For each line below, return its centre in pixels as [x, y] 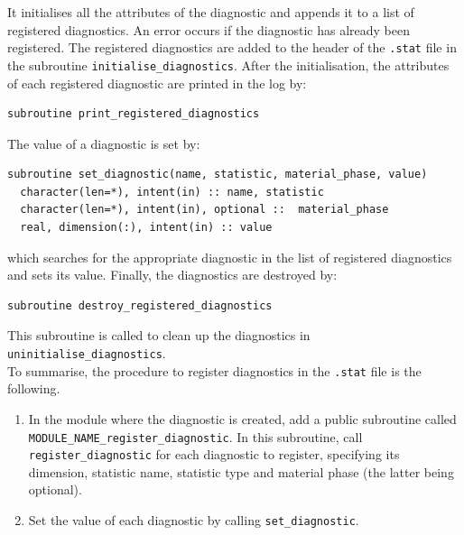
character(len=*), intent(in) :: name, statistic [172, 192]
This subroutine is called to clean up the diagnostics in [159, 335]
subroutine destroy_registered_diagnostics [140, 305]
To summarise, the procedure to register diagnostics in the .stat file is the [214, 370]
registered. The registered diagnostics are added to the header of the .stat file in [232, 47]
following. [34, 388]
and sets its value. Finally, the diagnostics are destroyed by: [172, 275]
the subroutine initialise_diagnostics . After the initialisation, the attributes [228, 65]
